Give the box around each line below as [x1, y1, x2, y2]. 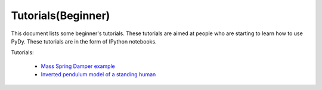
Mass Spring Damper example [41, 63, 116, 70]
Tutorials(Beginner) [11, 9, 110, 22]
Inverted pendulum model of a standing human [41, 71, 156, 78]
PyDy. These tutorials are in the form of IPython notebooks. [11, 38, 157, 45]
